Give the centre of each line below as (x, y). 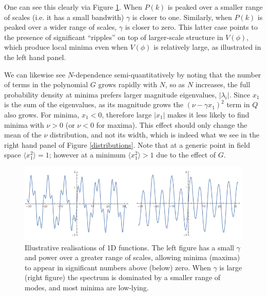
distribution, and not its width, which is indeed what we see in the (154, 135)
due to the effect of (186, 155)
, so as (175, 84)
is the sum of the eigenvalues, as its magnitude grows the (94, 104)
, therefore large (127, 114)
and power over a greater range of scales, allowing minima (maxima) (132, 257)
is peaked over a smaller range (215, 7)
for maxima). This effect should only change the (172, 124)
